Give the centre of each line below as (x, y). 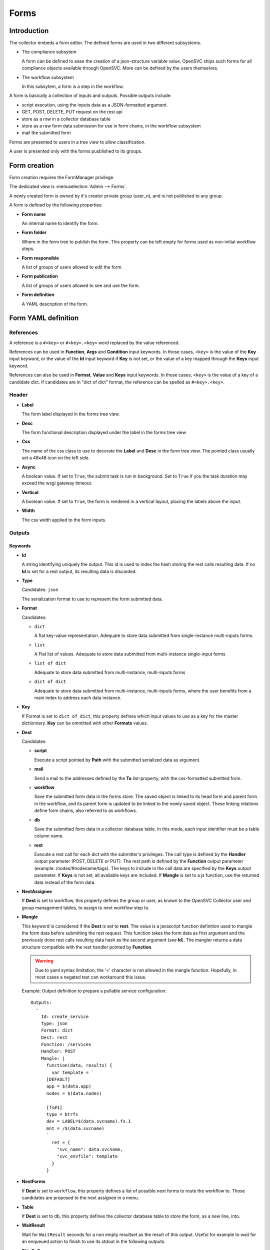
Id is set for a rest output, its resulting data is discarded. (79, 571)
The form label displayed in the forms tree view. (71, 414)
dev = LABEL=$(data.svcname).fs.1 (88, 1121)
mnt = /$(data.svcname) (75, 1128)
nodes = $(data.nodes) (74, 1093)
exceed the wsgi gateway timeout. (57, 483)
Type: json (54, 1023)
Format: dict (57, 1030)
